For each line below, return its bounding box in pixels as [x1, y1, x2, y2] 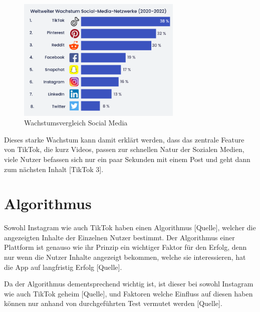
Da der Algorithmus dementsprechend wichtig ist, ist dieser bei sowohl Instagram [4, 278, 253, 289]
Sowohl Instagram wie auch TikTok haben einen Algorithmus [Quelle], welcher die [4, 222, 256, 233]
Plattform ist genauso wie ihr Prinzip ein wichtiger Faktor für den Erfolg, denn [4, 242, 247, 252]
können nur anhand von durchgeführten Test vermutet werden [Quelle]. [4, 298, 222, 308]
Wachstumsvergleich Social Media [24, 117, 128, 128]
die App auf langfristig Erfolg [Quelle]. [4, 261, 122, 272]
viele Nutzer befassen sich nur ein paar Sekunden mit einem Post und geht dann [4, 153, 250, 164]
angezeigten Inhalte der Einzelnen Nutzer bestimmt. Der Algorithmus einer [4, 232, 235, 242]
